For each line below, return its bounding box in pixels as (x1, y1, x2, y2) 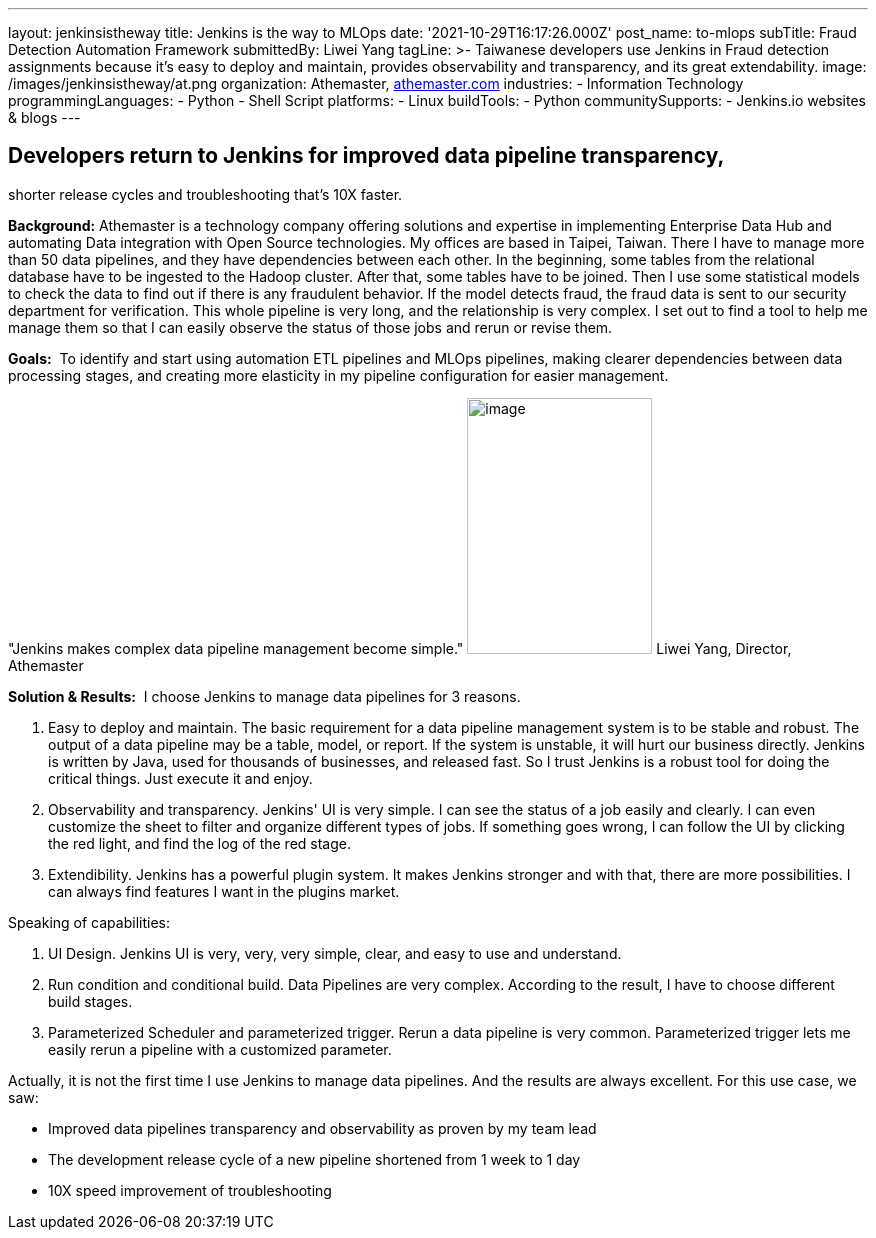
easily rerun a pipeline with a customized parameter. (48, 1040, 392, 1058)
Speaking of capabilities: (8, 913, 170, 931)
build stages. (48, 992, 133, 1010)
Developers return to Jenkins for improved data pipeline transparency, (8, 143, 725, 169)
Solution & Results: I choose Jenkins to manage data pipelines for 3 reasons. (8, 687, 521, 705)
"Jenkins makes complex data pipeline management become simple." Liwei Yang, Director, (8, 639, 792, 657)
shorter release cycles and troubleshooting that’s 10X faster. (8, 185, 403, 203)
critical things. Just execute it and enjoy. (48, 769, 313, 787)
